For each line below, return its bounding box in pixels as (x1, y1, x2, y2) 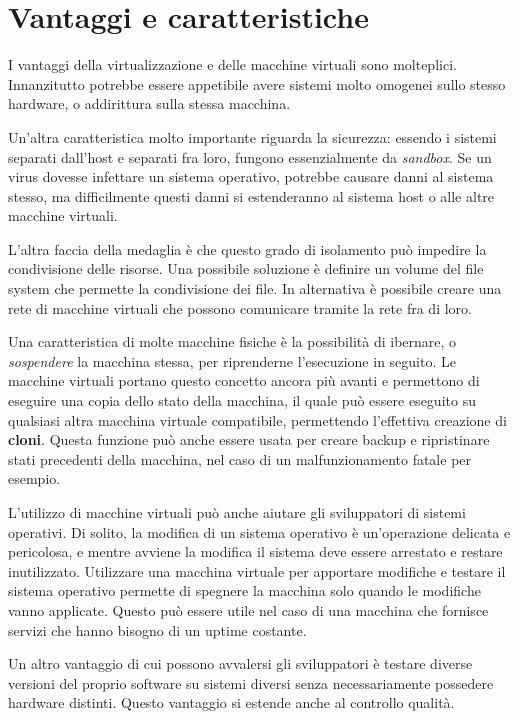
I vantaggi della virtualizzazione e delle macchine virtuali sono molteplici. (8, 54, 457, 75)
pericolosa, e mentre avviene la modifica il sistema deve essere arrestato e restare (8, 541, 503, 562)
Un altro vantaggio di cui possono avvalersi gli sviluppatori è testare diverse (8, 653, 473, 674)
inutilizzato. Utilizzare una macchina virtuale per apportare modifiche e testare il (8, 560, 506, 581)
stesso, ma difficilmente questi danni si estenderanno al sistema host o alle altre (8, 185, 495, 206)
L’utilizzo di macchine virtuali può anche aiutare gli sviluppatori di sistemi (8, 502, 466, 522)
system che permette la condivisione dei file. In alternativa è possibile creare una (8, 278, 502, 299)
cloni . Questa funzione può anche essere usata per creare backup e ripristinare (8, 429, 490, 450)
